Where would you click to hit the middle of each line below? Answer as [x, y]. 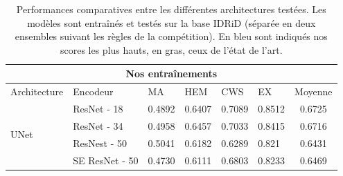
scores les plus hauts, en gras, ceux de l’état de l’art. [171, 49]
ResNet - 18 [98, 109]
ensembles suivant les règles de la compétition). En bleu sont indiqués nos [171, 36]
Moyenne [314, 91]
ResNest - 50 [100, 143]
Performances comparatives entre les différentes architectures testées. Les [171, 9]
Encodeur [93, 91]
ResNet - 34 [98, 125]
